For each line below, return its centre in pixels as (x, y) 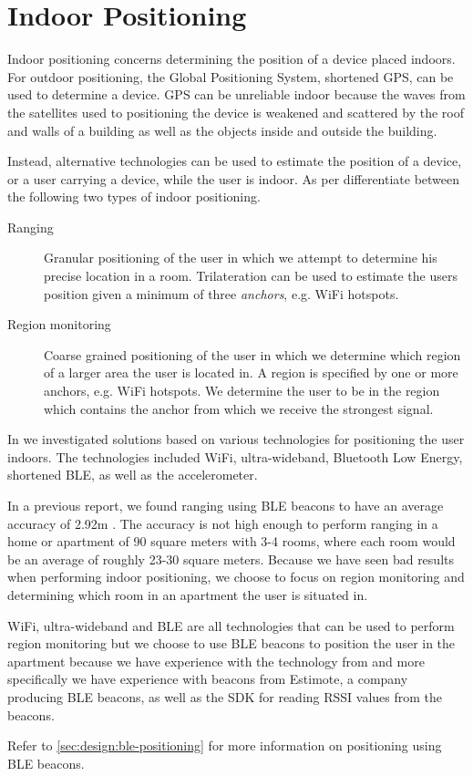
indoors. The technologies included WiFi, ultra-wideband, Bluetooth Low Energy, (235, 456)
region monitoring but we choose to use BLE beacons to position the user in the (231, 643)
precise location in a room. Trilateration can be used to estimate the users (251, 276)
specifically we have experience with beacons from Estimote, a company (208, 679)
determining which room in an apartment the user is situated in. (188, 594)
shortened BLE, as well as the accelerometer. (133, 475)
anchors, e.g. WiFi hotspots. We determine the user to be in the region (242, 391)
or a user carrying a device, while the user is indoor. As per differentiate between (234, 178)
